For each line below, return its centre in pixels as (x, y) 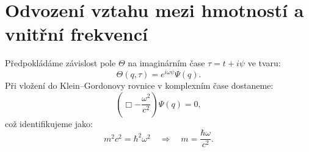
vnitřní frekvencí (76, 34)
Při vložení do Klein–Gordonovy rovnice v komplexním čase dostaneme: (139, 85)
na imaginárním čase (166, 63)
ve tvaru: (264, 63)
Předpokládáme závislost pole (60, 63)
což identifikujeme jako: (49, 123)
